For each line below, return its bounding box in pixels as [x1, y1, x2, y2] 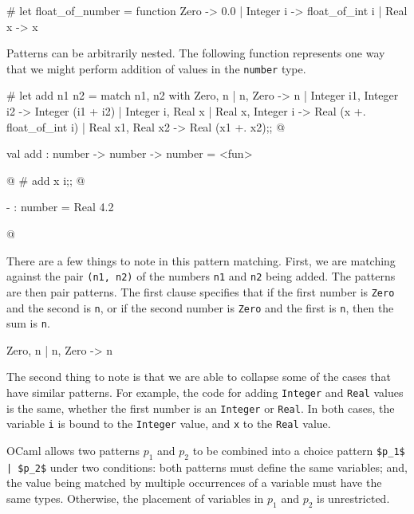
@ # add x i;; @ [6, 171, 85, 188]
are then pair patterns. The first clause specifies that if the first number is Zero [6, 283, 395, 300]
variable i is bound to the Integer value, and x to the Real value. [6, 415, 331, 432]
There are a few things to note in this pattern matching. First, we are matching [6, 252, 396, 269]
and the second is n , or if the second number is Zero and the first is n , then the [6, 299, 394, 316]
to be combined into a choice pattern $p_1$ [192, 441, 405, 458]
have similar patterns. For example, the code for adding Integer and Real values [6, 384, 404, 400]
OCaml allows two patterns [6, 441, 140, 458]
